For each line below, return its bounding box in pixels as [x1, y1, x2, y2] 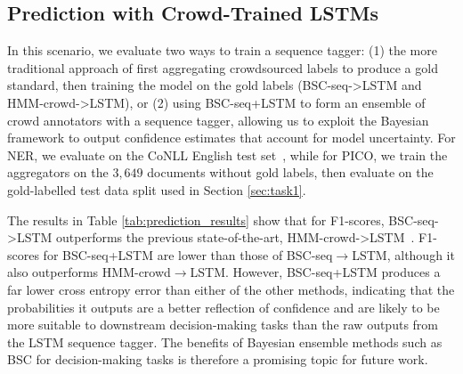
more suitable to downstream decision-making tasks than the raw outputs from [7, 315, 438, 334]
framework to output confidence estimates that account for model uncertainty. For [7, 128, 456, 147]
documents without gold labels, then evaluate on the [147, 163, 434, 182]
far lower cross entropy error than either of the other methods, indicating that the [7, 280, 455, 298]
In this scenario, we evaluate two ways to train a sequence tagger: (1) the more [7, 41, 437, 60]
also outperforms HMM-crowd [7, 263, 171, 281]
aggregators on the [7, 163, 109, 182]
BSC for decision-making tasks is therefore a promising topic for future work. [7, 350, 428, 369]
